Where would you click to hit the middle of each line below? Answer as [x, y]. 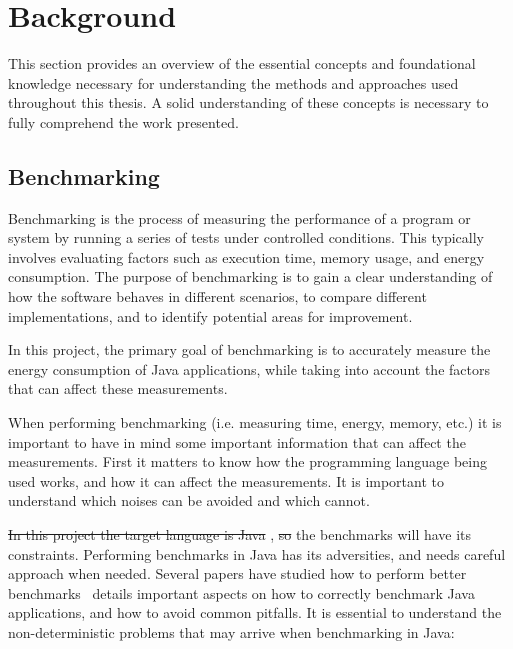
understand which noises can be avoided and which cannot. [189, 500]
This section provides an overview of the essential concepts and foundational [242, 63]
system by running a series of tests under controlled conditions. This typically [246, 237]
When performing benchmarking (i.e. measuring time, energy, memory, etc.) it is [255, 422]
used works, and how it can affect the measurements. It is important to [226, 480]
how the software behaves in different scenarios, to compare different [217, 296]
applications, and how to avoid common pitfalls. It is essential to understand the [255, 612]
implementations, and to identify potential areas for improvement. [210, 315]
